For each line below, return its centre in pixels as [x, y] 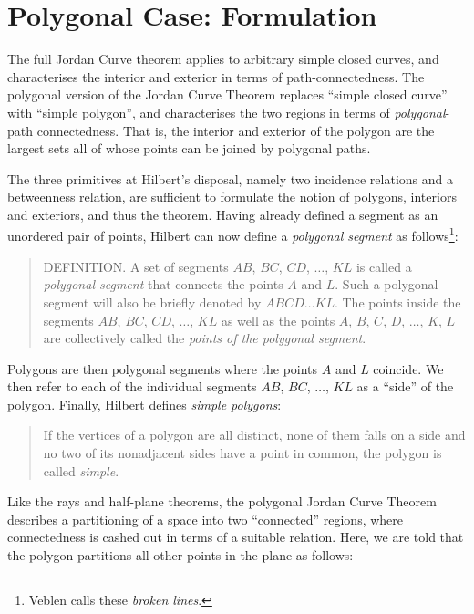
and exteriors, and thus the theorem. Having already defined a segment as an [223, 214]
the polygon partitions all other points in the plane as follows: [180, 555]
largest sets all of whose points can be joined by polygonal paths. [189, 148]
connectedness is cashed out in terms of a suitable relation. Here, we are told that [236, 537]
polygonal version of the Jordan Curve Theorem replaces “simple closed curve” [227, 94]
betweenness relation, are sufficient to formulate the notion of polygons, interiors [232, 197]
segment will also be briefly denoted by [152, 302]
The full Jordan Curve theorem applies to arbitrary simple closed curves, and [223, 59]
